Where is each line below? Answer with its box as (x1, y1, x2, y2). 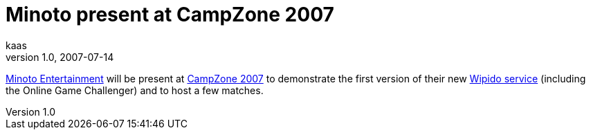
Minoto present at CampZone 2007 (6, 3, 334, 26)
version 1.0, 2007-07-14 (6, 51, 114, 63)
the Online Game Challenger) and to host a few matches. (6, 84, 264, 96)
